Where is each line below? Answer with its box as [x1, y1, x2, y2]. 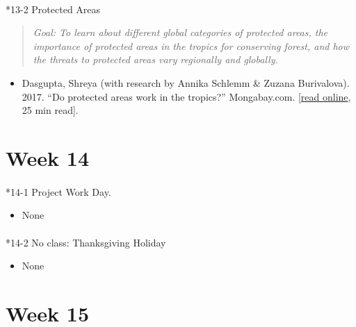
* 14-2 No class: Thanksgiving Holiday [6, 235, 166, 249]
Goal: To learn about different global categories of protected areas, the [33, 25, 328, 40]
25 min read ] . [22, 103, 79, 117]
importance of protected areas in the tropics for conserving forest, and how [33, 38, 350, 53]
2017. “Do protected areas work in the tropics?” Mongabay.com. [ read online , [22, 89, 351, 103]
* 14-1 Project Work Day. [6, 184, 111, 199]
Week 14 [6, 143, 90, 171]
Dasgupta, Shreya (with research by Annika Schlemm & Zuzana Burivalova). [22, 75, 350, 90]
